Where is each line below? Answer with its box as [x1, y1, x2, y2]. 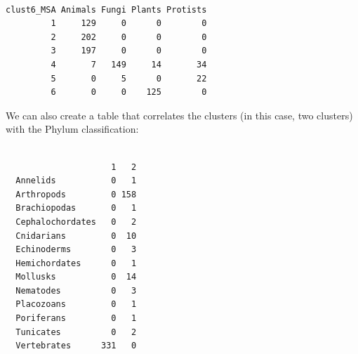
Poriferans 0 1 [15, 313, 137, 324]
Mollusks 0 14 [15, 272, 137, 282]
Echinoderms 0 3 [15, 244, 137, 255]
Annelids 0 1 [15, 176, 137, 186]
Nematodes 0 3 [15, 285, 137, 296]
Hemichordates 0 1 [15, 258, 137, 268]
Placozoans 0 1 [15, 299, 137, 310]
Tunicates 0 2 [15, 327, 137, 337]
